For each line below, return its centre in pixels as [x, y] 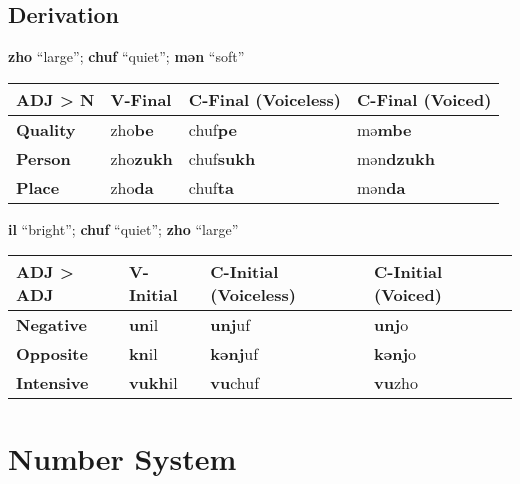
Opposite [52, 354]
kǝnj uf [234, 354]
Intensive [52, 383]
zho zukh [141, 158]
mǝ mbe [384, 129]
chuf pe [212, 129]
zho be [132, 129]
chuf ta [211, 187]
